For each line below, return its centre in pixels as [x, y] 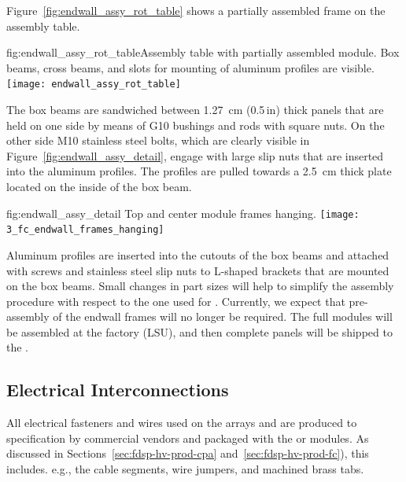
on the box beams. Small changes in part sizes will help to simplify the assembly [200, 286]
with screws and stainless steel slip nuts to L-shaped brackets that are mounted [198, 270]
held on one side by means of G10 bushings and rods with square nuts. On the [196, 125]
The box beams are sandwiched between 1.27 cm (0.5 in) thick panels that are [195, 110]
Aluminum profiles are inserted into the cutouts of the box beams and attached [198, 254]
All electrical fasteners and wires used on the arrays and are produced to [182, 423]
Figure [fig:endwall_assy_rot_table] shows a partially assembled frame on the [196, 10]
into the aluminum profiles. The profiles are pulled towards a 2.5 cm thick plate [199, 171]
